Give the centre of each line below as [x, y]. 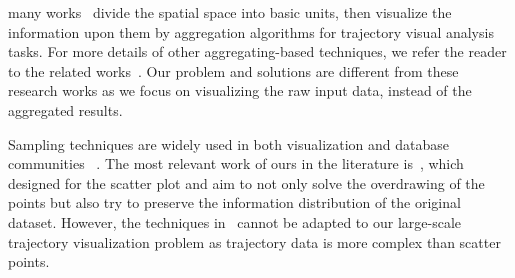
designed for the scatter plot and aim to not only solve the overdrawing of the [246, 182]
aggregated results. [65, 109]
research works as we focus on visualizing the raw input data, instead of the [240, 90]
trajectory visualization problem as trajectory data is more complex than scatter [254, 241]
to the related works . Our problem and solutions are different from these [233, 70]
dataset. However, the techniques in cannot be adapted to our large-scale [234, 221]
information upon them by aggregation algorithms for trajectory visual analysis [251, 31]
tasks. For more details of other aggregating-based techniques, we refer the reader [257, 51]
